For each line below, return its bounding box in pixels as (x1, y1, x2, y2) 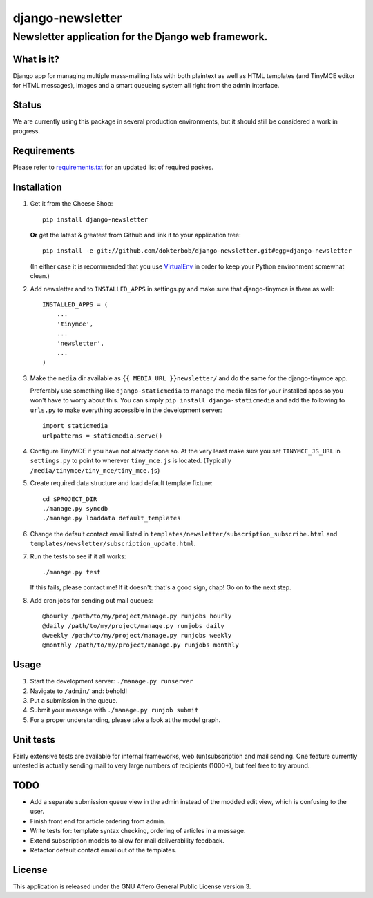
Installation (12, 182, 62, 193)
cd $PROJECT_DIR (42, 495, 97, 503)
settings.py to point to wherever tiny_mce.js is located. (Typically (30, 456, 231, 465)
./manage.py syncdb (42, 505, 108, 512)
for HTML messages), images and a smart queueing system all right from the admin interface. (12, 81, 280, 90)
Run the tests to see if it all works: (30, 552, 126, 560)
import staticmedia (42, 422, 108, 430)
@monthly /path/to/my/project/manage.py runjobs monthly (42, 641, 240, 649)
